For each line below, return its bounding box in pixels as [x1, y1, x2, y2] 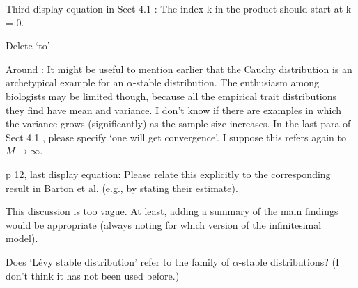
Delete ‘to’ [6, 38, 50, 53]
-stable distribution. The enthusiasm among [132, 75, 320, 90]
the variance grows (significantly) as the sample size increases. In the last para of [6, 116, 351, 131]
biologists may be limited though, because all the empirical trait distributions [6, 88, 336, 103]
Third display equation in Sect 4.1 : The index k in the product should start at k [6, 1, 352, 15]
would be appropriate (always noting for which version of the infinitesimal [6, 217, 322, 232]
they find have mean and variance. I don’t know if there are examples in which [6, 102, 342, 117]
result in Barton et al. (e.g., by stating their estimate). [6, 180, 238, 195]
